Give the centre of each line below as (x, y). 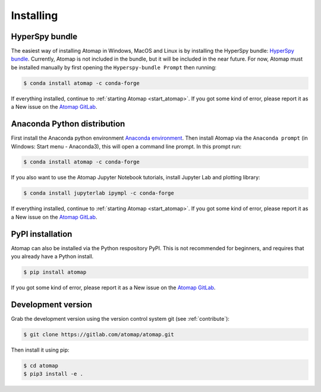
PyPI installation (42, 234)
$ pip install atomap (55, 272)
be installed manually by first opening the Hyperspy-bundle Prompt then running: (114, 67)
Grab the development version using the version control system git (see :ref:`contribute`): (120, 319)
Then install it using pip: (40, 350)
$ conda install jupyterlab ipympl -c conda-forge (99, 193)
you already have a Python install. (52, 257)
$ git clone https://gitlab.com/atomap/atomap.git (99, 334)
